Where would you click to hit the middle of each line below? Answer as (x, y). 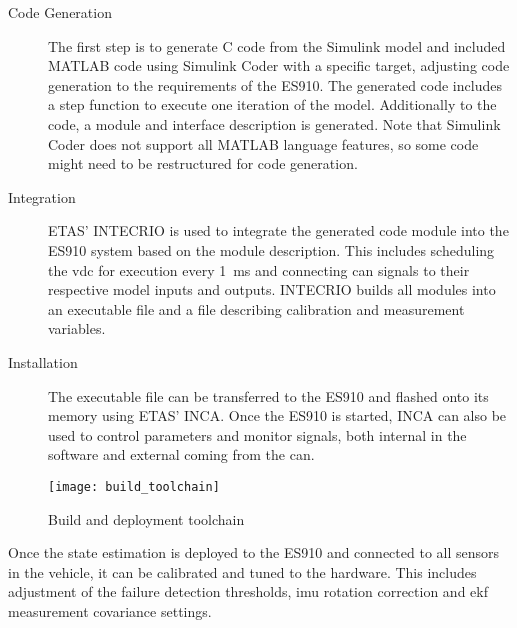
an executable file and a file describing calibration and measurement (256, 308)
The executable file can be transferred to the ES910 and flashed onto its (268, 395)
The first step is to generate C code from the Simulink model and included (277, 45)
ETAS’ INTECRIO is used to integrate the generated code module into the (278, 230)
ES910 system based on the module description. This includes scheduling (271, 249)
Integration (42, 196)
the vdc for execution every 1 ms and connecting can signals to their (259, 269)
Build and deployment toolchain (146, 518)
